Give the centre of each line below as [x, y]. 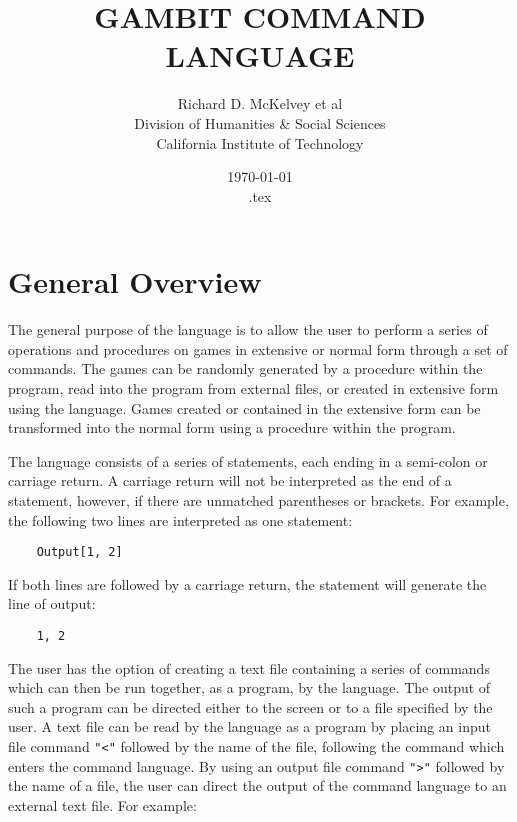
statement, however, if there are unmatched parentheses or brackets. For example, [258, 499]
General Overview [135, 281]
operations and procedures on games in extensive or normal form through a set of [258, 348]
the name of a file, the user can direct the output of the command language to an [257, 785]
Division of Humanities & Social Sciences [260, 122]
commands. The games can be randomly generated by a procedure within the [245, 368]
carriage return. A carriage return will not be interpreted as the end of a [230, 480]
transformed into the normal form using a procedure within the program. [232, 427]
